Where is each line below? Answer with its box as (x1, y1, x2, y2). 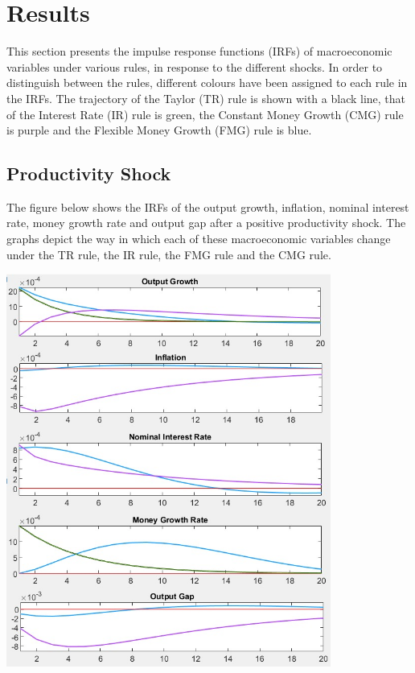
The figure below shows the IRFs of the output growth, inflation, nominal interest (6, 198, 409, 215)
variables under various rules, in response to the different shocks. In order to (6, 58, 383, 75)
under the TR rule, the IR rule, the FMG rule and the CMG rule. (6, 246, 331, 262)
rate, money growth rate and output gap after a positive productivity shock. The (6, 214, 406, 231)
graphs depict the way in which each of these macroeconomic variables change (6, 230, 391, 247)
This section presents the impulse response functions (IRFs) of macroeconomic (6, 43, 392, 60)
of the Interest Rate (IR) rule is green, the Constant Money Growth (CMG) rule (6, 105, 404, 122)
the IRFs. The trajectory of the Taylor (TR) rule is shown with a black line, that (6, 89, 406, 106)
